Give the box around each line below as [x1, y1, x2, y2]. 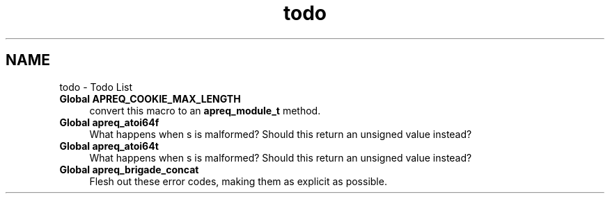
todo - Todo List [59, 80, 133, 93]
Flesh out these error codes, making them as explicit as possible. [89, 175, 387, 187]
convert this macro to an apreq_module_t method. [89, 104, 321, 116]
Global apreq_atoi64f [59, 116, 159, 128]
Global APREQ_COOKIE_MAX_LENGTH [59, 92, 241, 105]
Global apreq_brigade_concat [59, 163, 199, 175]
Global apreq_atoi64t [59, 139, 159, 152]
